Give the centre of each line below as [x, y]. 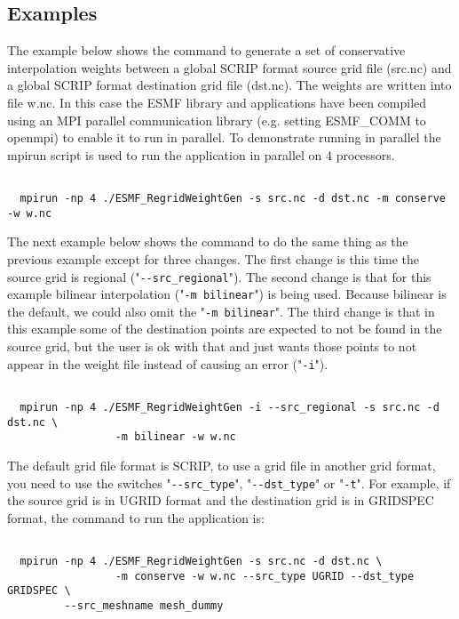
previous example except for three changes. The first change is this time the [214, 258]
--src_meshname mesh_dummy [144, 606]
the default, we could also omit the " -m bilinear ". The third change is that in [221, 311]
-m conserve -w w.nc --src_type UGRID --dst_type [265, 576]
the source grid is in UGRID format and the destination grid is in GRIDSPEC [221, 500]
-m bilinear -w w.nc [175, 437]
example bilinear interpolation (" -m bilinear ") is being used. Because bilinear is [227, 294]
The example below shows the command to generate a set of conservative [206, 50]
